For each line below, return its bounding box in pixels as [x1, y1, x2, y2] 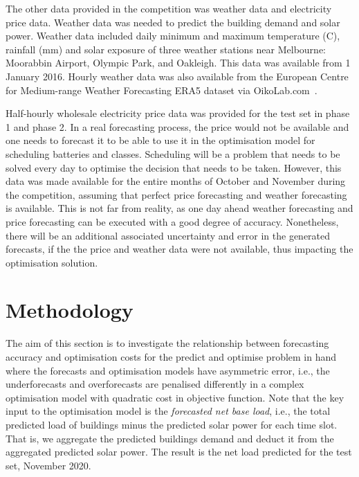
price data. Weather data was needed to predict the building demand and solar [6, 15, 340, 29]
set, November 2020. [6, 458, 91, 472]
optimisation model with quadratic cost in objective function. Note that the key [6, 390, 344, 404]
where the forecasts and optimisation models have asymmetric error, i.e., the [6, 363, 330, 377]
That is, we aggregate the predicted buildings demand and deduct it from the [6, 431, 334, 445]
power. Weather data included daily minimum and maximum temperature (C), [6, 28, 340, 43]
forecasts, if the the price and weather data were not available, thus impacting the [6, 242, 353, 256]
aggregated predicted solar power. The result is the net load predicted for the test [6, 444, 352, 459]
